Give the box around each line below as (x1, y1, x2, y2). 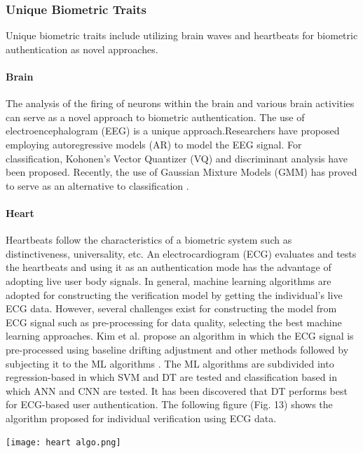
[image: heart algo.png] (6, 438, 121, 448)
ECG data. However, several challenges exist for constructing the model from (6, 301, 337, 316)
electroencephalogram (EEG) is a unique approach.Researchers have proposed (6, 123, 340, 138)
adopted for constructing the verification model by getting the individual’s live (6, 287, 343, 302)
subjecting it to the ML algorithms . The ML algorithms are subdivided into (6, 356, 334, 370)
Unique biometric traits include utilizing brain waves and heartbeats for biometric (6, 28, 358, 43)
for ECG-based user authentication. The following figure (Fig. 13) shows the (6, 397, 333, 412)
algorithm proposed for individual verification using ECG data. (6, 410, 277, 425)
